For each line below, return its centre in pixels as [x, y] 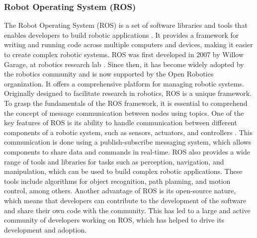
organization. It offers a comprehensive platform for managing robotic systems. [124, 83]
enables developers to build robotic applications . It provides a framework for [122, 35]
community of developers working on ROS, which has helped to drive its [114, 220]
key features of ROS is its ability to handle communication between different [121, 122]
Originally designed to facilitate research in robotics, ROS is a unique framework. [128, 93]
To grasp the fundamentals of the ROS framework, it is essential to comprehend [126, 103]
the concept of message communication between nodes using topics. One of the [124, 113]
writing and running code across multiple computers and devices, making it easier [128, 44]
